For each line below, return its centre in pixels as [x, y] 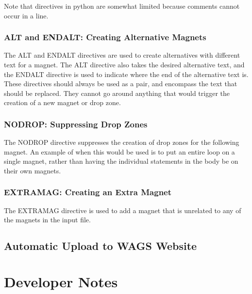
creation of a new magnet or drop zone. [62, 102]
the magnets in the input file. [47, 220]
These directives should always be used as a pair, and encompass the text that [121, 84]
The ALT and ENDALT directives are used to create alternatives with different [122, 55]
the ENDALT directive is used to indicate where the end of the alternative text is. [126, 74]
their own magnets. [33, 170]
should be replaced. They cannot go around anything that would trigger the [117, 93]
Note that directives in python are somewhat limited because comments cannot [122, 6]
